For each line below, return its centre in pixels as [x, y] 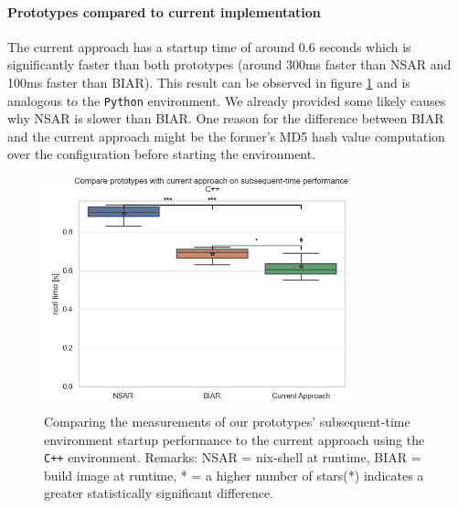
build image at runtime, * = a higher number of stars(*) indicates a [234, 475]
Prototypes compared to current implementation [164, 11]
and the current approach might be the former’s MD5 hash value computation [226, 136]
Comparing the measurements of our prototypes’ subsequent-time [227, 421]
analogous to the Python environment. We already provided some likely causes [227, 100]
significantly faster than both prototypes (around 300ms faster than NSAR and [229, 64]
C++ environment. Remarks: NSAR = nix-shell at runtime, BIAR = [233, 457]
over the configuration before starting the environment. [162, 154]
